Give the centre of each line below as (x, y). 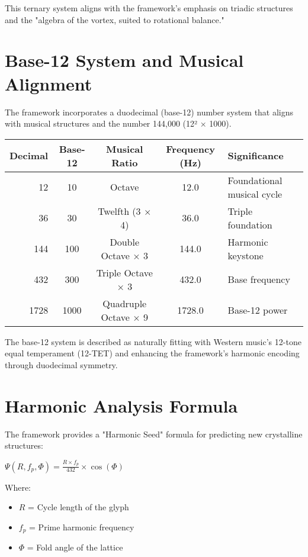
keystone (246, 255)
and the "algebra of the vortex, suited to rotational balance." (115, 19)
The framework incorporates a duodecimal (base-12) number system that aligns (149, 112)
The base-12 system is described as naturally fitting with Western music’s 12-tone (153, 341)
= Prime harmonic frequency (82, 527)
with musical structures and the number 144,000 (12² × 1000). (118, 123)
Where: (18, 487)
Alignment (49, 83)
